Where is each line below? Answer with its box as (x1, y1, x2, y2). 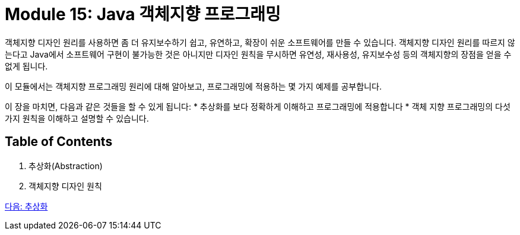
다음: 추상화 (5, 201, 48, 211)
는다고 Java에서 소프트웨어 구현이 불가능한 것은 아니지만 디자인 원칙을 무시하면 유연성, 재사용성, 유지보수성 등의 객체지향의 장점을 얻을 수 (5, 49, 512, 59)
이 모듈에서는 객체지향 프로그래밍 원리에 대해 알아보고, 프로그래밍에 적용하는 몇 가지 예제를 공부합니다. (5, 81, 382, 91)
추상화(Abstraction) (28, 160, 103, 171)
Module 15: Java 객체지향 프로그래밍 (5, 4, 281, 24)
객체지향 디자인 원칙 (28, 180, 102, 191)
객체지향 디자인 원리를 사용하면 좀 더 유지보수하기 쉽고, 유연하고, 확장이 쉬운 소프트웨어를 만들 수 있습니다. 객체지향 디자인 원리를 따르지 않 (5, 37, 515, 47)
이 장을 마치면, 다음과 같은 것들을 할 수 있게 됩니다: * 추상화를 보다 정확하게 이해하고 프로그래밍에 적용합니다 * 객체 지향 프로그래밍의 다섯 (5, 101, 511, 112)
